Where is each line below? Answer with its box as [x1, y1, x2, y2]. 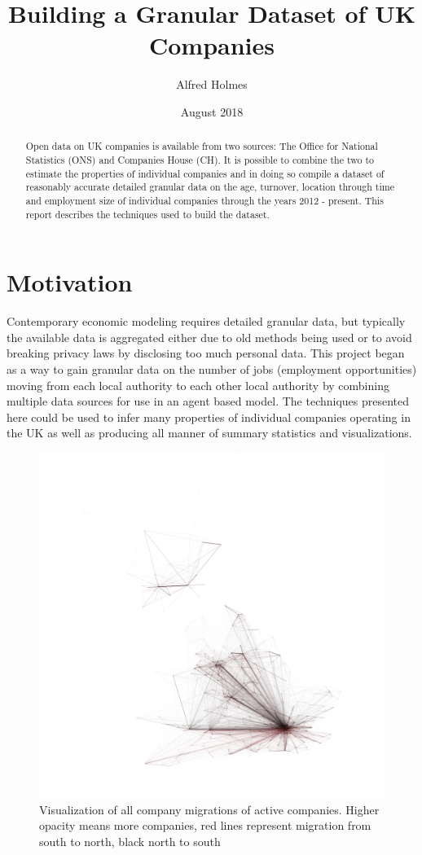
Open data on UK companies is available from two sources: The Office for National [25, 139, 378, 153]
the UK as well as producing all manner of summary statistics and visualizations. [7, 424, 412, 441]
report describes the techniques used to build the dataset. [25, 207, 270, 221]
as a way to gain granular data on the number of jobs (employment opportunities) [7, 360, 417, 377]
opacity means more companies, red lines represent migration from [39, 817, 371, 834]
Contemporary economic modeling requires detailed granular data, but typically [7, 313, 406, 330]
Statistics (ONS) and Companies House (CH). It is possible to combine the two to [25, 152, 374, 166]
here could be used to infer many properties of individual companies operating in [7, 408, 411, 425]
